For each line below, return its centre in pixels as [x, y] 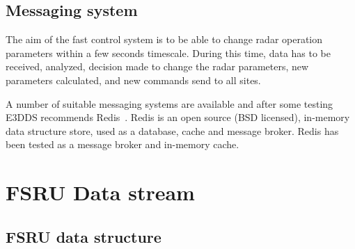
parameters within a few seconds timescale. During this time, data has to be [168, 53]
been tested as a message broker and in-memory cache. [123, 144]
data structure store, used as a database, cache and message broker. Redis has [172, 130]
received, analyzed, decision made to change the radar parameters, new [157, 66]
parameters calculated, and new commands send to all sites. [133, 80]
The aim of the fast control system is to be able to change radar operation [164, 39]
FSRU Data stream [100, 192]
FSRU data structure [84, 236]
